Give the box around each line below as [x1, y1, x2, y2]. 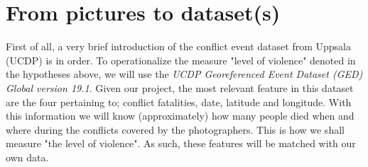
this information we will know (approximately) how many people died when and [6, 108, 355, 123]
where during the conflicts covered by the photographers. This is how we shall [6, 122, 345, 137]
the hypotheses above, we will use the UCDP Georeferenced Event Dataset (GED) [6, 67, 363, 81]
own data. [6, 149, 49, 164]
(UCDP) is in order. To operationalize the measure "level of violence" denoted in [6, 52, 356, 67]
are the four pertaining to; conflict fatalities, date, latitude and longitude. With [6, 94, 352, 109]
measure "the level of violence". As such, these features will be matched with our [6, 136, 356, 151]
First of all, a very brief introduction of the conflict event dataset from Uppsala [6, 39, 351, 54]
